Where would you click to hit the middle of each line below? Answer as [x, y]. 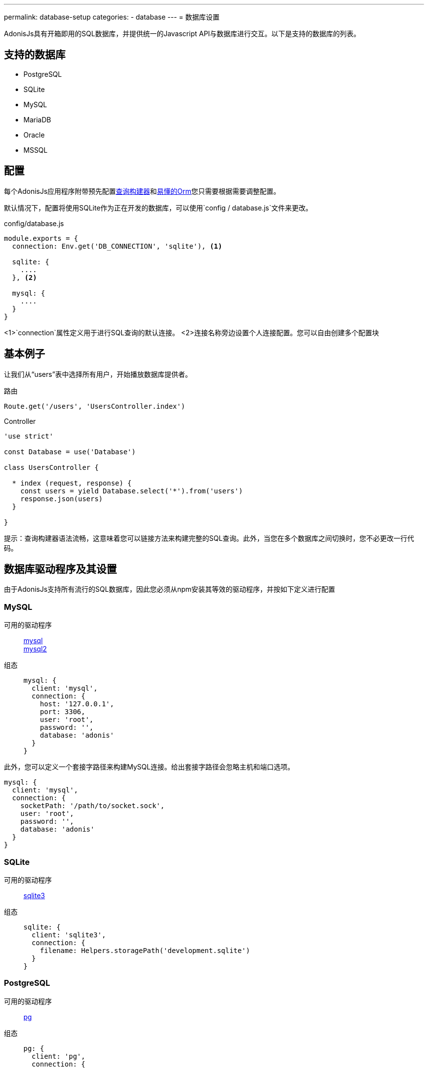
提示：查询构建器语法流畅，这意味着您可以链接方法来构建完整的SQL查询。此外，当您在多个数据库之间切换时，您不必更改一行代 [209, 538]
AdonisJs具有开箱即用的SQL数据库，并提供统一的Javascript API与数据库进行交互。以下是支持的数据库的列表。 [182, 34]
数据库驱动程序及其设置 [60, 569]
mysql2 [35, 649]
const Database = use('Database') [70, 452]
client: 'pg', [58, 1056]
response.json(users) [62, 499]
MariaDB [37, 119]
